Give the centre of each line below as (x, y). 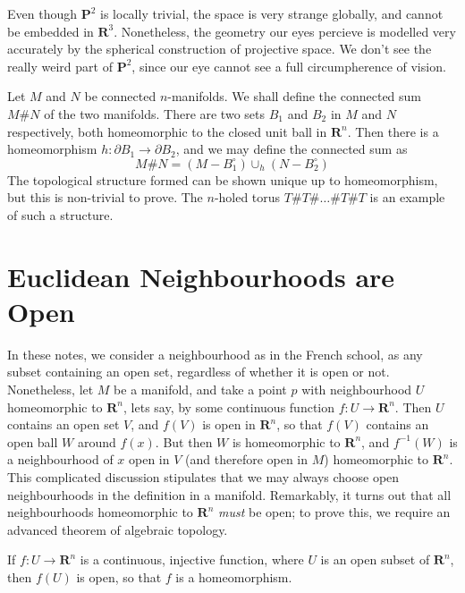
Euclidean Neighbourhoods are (201, 276)
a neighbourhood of (60, 459)
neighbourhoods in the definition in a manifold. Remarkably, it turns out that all (229, 494)
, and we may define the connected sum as (292, 149)
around (97, 441)
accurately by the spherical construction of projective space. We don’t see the (220, 49)
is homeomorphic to (286, 441)
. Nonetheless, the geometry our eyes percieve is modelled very (285, 31)
